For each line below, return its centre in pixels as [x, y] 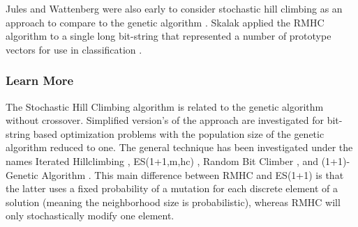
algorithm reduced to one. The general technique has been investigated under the [179, 147]
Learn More [40, 80]
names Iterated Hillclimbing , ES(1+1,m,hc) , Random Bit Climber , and [162, 161]
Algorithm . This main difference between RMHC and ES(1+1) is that [193, 174]
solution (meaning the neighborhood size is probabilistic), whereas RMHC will [173, 202]
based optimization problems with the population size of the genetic [179, 133]
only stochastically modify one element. [90, 216]
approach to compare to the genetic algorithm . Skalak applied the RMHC [165, 22]
